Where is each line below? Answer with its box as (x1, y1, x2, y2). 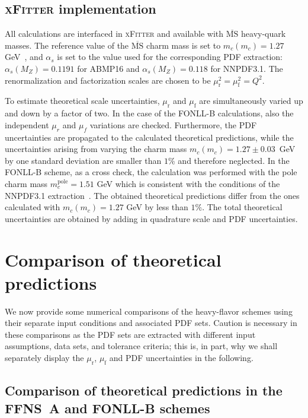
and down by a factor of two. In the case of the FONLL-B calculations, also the (5, 107, 294, 119)
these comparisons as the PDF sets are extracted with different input (5, 328, 256, 340)
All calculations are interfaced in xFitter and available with (5, 27, 224, 40)
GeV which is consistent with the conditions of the (97, 177, 280, 189)
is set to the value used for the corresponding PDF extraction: (57, 50, 283, 63)
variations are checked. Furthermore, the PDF (89, 118, 257, 131)
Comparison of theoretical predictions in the (5, 381, 283, 400)
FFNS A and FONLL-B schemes (5, 398, 210, 417)
